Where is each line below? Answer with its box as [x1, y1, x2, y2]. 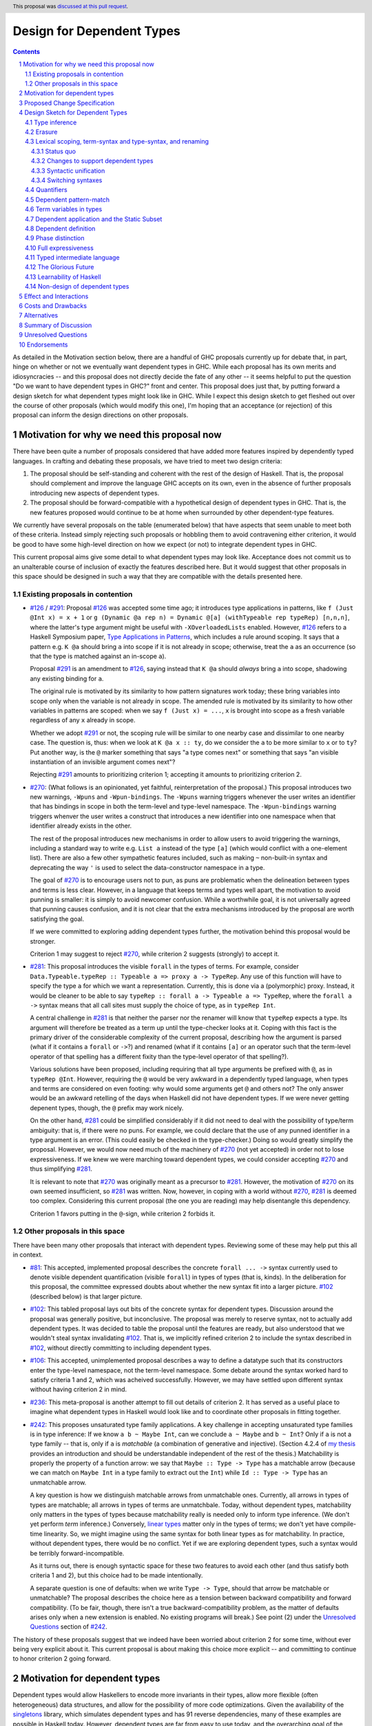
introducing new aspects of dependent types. [30, 489, 160, 497]
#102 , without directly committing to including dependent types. [30, 1344, 211, 1352]
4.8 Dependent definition [25, 224, 96, 233]
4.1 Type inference [25, 118, 77, 126]
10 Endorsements [19, 340, 68, 349]
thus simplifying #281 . [30, 1165, 92, 1173]
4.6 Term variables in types [25, 205, 103, 213]
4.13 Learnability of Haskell [25, 273, 101, 281]
